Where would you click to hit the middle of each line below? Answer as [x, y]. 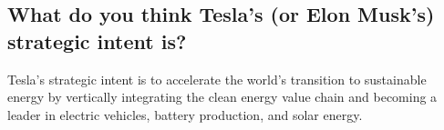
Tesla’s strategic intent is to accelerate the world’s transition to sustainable [217, 79]
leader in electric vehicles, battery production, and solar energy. [185, 114]
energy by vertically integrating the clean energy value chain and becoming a [222, 97]
